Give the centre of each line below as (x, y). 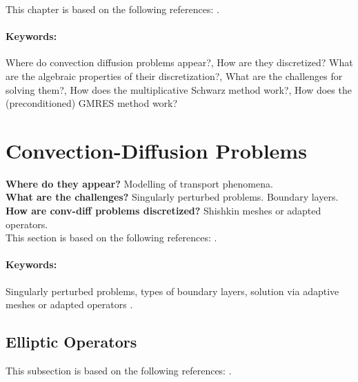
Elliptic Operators (71, 342)
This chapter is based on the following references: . (112, 9)
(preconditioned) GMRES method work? (92, 103)
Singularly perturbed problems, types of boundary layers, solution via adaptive (172, 291)
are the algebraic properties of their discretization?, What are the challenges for (174, 76)
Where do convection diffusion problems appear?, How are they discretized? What (179, 62)
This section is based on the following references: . (111, 238)
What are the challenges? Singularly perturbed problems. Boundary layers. (172, 197)
